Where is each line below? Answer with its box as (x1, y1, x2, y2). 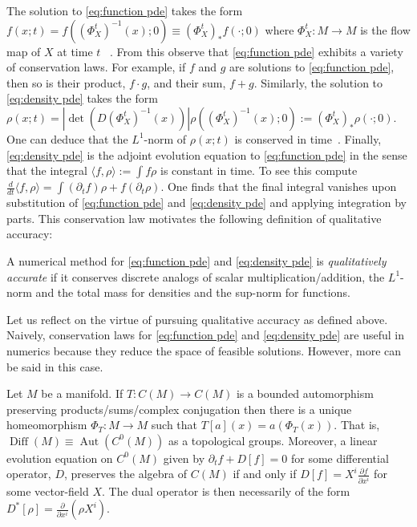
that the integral (6, 162, 87, 179)
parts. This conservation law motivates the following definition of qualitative (6, 209, 382, 226)
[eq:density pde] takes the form (6, 90, 158, 107)
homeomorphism (6, 416, 87, 433)
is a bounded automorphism (236, 385, 374, 402)
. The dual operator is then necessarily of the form (102, 482, 350, 499)
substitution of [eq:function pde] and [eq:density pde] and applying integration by (6, 194, 407, 211)
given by (163, 449, 205, 466)
